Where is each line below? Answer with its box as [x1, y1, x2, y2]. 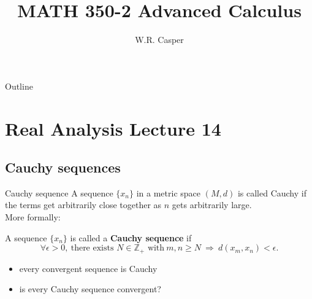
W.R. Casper [135, 33, 184, 46]
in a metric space [136, 186, 201, 199]
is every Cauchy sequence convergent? [19, 282, 161, 295]
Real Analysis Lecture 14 [5, 115, 221, 141]
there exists [70, 244, 114, 253]
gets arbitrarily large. [172, 198, 252, 211]
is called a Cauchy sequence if [70, 231, 192, 244]
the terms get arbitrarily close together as [5, 198, 162, 211]
